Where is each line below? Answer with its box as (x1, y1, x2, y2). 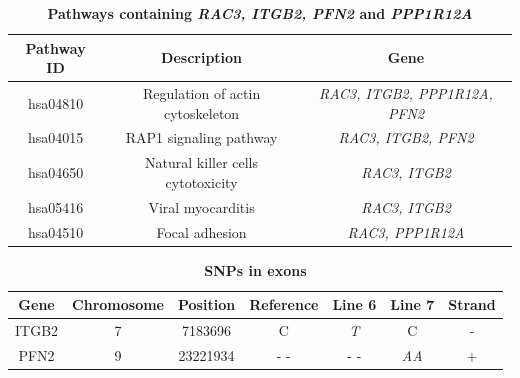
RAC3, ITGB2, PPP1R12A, (319, 83, 493, 104)
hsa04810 (27, 92, 84, 113)
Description (161, 47, 243, 68)
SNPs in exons (204, 259, 307, 280)
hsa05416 (27, 196, 84, 217)
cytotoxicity (165, 171, 238, 192)
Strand (448, 294, 496, 315)
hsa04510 (27, 221, 84, 242)
